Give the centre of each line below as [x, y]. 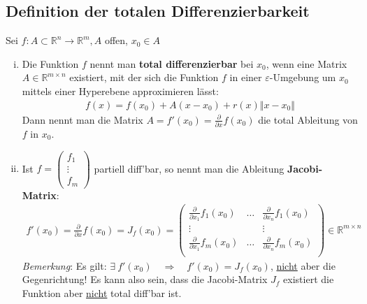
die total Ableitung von [308, 119]
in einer [246, 77]
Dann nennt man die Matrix [82, 119]
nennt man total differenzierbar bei [172, 63]
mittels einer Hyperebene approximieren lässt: [120, 91]
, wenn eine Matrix [307, 63]
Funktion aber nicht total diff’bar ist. [102, 293]
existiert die [309, 279]
